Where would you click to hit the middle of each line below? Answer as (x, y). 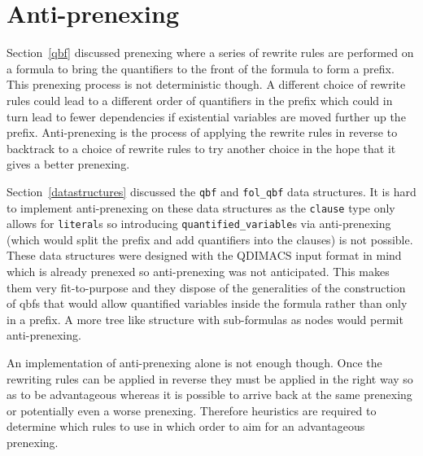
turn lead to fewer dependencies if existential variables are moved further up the (206, 116)
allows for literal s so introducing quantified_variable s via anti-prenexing (199, 224)
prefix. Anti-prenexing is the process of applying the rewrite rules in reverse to (202, 132)
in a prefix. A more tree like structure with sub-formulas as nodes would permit (205, 319)
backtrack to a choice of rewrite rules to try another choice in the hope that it (201, 148)
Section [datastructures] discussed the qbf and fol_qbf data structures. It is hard (211, 191)
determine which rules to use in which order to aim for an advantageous (186, 426)
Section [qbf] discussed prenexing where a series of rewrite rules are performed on (210, 53)
